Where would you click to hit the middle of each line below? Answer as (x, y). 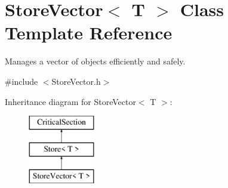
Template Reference (89, 33)
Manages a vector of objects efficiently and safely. (95, 61)
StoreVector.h (76, 81)
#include (21, 81)
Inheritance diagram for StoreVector (70, 101)
